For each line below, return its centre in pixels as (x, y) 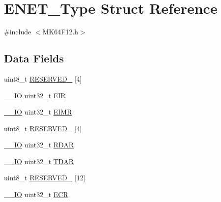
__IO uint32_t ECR (36, 194)
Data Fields (34, 58)
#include (18, 32)
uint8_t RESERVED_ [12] (45, 178)
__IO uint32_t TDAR (39, 161)
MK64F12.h (60, 32)
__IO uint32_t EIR (35, 95)
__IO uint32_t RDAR (39, 145)
